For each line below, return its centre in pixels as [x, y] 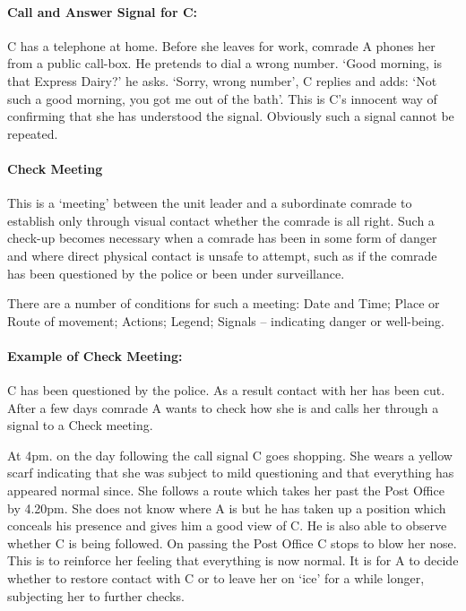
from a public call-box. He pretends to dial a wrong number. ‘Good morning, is [225, 63]
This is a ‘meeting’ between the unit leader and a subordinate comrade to [210, 203]
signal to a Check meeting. [80, 425]
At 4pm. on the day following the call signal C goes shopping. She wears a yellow [230, 455]
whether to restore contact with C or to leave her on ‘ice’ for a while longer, [216, 578]
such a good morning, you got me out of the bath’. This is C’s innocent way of [222, 98]
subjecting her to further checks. [96, 595]
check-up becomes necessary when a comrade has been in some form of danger [222, 238]
